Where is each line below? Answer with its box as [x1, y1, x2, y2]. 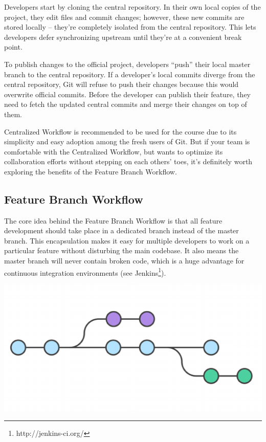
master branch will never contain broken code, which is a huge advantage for [4, 255, 245, 266]
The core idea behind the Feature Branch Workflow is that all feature [4, 215, 223, 226]
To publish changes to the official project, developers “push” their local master [4, 58, 251, 69]
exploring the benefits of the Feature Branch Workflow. [4, 166, 177, 176]
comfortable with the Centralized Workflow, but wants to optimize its [4, 146, 223, 157]
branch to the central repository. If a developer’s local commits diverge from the [4, 69, 255, 79]
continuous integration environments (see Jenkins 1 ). [4, 266, 166, 278]
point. [4, 41, 23, 52]
